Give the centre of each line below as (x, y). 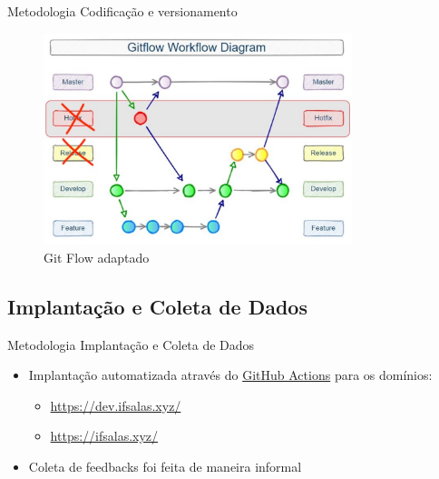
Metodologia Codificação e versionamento (122, 11)
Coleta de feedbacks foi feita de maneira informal (165, 466)
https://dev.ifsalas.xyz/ (116, 405)
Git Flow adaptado (97, 257)
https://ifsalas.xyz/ (104, 436)
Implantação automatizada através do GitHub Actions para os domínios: (230, 375)
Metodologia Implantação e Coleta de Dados (131, 344)
